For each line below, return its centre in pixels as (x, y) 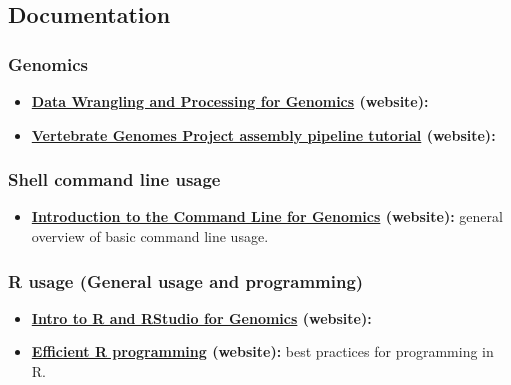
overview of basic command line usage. (150, 236)
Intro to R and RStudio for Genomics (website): (201, 317)
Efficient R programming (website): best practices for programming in (262, 351)
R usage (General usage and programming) (186, 280)
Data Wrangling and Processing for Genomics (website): (230, 101)
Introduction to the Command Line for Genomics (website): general (267, 216)
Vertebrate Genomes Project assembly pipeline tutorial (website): (263, 134)
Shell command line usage (114, 179)
